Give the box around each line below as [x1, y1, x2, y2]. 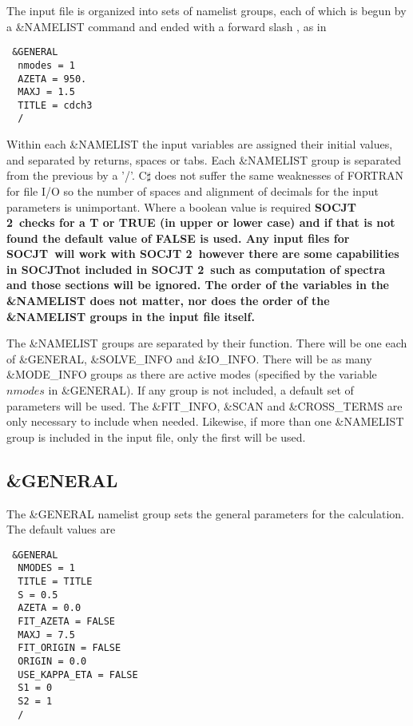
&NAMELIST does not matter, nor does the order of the [6, 292, 330, 309]
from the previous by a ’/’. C [6, 167, 147, 184]
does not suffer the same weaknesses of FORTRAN [154, 167, 403, 184]
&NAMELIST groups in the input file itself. [6, 307, 255, 324]
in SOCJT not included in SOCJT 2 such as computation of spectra [6, 260, 386, 277]
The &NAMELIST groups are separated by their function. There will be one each [6, 335, 407, 351]
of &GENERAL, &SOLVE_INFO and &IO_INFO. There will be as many [6, 350, 372, 367]
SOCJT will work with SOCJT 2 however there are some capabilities [6, 245, 399, 262]
